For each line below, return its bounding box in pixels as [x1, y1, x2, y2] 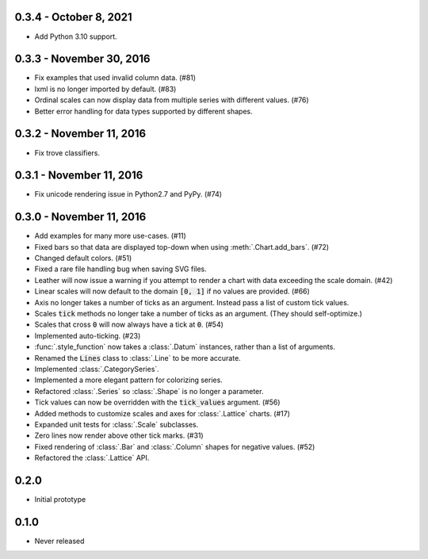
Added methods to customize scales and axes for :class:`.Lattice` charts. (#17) [34, 408, 291, 418]
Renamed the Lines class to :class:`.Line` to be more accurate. [34, 353, 241, 362]
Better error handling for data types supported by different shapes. [34, 106, 253, 116]
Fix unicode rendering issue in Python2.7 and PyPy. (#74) [34, 190, 222, 199]
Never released [34, 536, 85, 546]
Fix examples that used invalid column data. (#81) [34, 73, 197, 82]
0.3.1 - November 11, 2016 [14, 169, 143, 182]
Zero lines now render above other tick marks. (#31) [34, 431, 204, 440]
